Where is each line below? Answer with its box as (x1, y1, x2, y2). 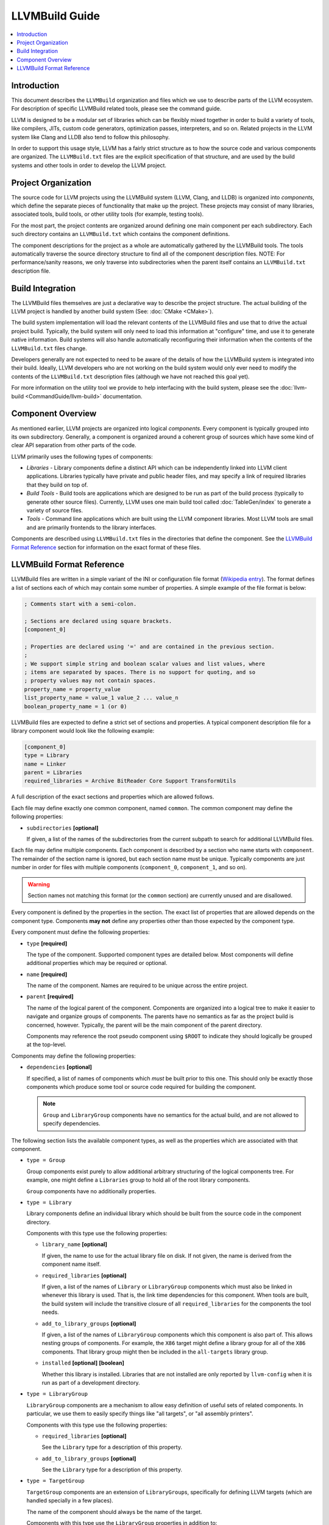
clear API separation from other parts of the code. (11, 442, 136, 449)
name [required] (26, 971, 68, 978)
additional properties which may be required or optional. (26, 960, 168, 967)
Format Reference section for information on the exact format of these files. (11, 544, 201, 551)
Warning (27, 880, 50, 888)
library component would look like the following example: (11, 727, 155, 734)
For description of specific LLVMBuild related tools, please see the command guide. (11, 105, 222, 112)
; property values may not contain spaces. (24, 677, 157, 684)
